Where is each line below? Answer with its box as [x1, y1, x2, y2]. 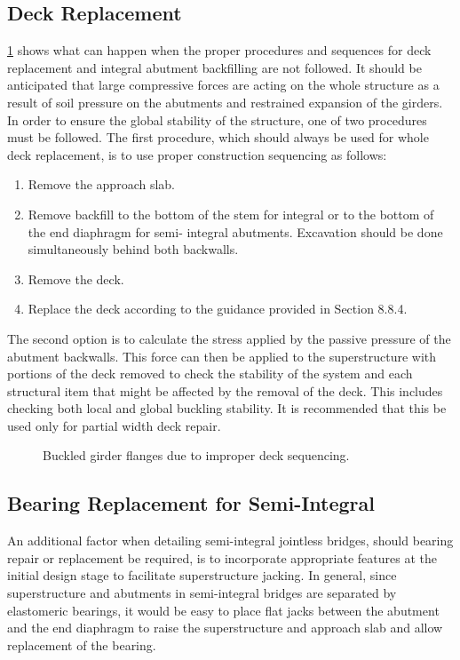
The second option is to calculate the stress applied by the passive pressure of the [7, 329, 451, 347]
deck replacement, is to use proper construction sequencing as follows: [7, 145, 387, 163]
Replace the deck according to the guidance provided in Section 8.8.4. [28, 299, 408, 318]
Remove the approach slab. [28, 175, 175, 194]
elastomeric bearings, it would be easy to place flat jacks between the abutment [7, 600, 440, 619]
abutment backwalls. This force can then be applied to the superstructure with [7, 346, 437, 365]
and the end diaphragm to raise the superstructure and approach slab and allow [7, 618, 443, 637]
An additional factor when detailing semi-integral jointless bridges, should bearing [7, 531, 454, 550]
